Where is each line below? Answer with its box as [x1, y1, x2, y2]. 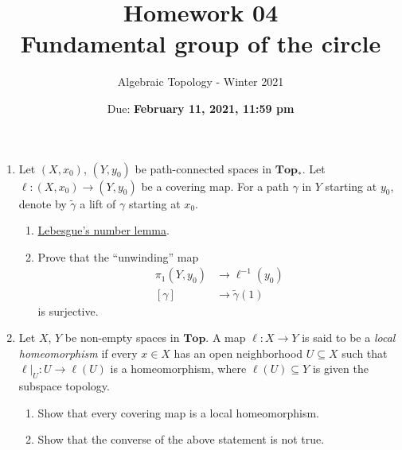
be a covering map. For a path [141, 177, 289, 194]
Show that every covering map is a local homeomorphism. [37, 404, 319, 421]
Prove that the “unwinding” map [37, 248, 199, 265]
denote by [18, 195, 67, 211]
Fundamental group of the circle [20, 27, 381, 60]
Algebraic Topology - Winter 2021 [117, 73, 284, 90]
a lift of [80, 195, 116, 211]
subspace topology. [18, 378, 110, 394]
